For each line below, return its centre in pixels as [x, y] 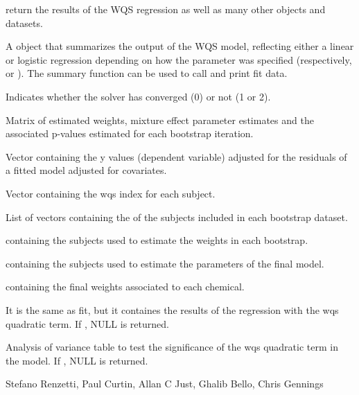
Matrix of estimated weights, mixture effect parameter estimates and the [160, 120]
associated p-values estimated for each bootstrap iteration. [130, 133]
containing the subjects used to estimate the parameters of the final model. [165, 263]
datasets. [24, 23]
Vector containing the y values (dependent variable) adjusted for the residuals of [176, 156]
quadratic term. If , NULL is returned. [87, 323]
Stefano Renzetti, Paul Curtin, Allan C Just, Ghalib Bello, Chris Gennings [165, 384]
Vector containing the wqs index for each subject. [111, 193]
